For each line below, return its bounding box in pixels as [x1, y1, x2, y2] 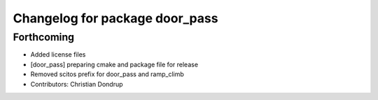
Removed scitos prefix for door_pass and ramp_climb [30, 70, 185, 78]
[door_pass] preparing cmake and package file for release [30, 60, 199, 69]
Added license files [30, 50, 86, 59]
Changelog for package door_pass [13, 10, 218, 26]
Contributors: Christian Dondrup [30, 80, 123, 88]
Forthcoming [13, 31, 75, 43]
